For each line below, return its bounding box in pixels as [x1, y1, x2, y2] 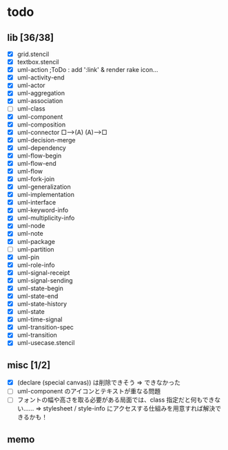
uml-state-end [17, 292, 59, 300]
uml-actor [17, 81, 46, 90]
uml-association [17, 97, 63, 105]
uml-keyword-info [17, 206, 69, 214]
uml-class [17, 104, 46, 113]
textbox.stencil [17, 58, 59, 66]
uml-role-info [17, 261, 55, 269]
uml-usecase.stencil [17, 339, 75, 347]
